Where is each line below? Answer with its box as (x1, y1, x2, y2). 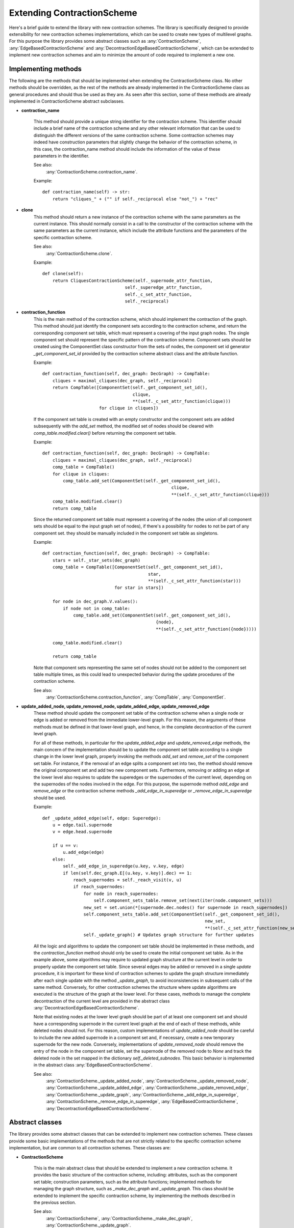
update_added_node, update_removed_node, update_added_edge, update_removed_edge (21, 703, 210, 709)
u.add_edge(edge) (63, 850, 105, 855)
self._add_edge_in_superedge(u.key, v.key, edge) (63, 864, 185, 869)
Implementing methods (9, 64, 82, 73)
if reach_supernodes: (73, 884, 125, 890)
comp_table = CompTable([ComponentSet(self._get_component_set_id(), (52, 564, 223, 570)
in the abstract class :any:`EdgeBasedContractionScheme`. (33, 1062, 153, 1068)
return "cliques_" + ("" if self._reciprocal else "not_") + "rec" (52, 196, 218, 201)
